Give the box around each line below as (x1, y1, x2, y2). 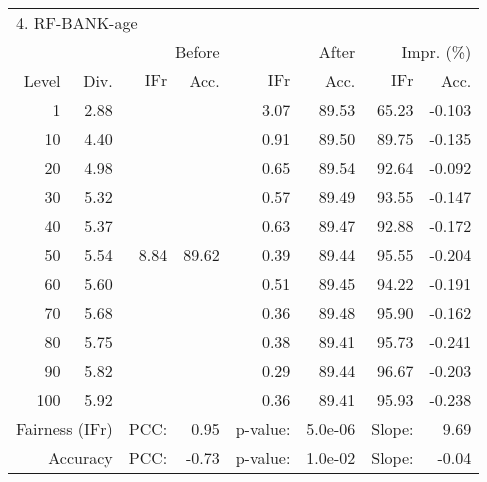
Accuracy (48, 446, 113, 469)
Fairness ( (16, 417, 85, 440)
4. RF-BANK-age (16, 11, 138, 34)
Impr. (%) (401, 40, 472, 63)
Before (174, 40, 220, 63)
